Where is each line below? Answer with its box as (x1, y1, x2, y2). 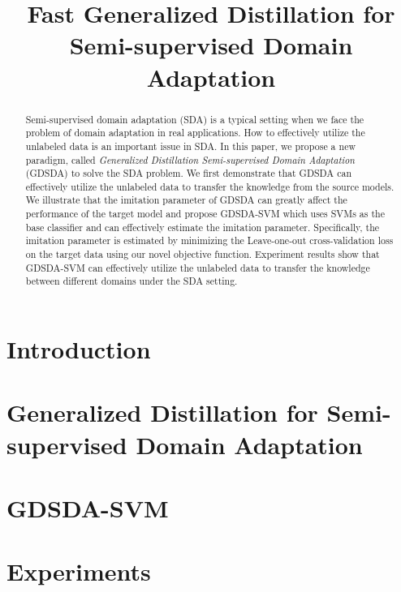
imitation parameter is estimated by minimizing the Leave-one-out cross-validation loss (25, 234, 394, 247)
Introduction (6, 332, 151, 366)
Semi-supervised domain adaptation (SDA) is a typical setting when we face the (25, 112, 364, 126)
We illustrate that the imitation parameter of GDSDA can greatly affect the (25, 193, 347, 207)
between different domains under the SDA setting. (25, 274, 238, 288)
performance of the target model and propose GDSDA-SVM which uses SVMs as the (25, 207, 385, 221)
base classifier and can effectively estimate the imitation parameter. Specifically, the (25, 220, 380, 234)
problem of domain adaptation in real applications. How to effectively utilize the (25, 126, 365, 139)
